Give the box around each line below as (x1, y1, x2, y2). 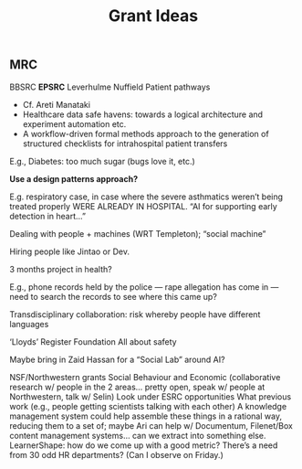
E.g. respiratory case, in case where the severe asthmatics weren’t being (9, 191, 284, 202)
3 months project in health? (9, 263, 112, 274)
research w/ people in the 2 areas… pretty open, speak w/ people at (9, 381, 266, 392)
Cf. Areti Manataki (22, 99, 91, 110)
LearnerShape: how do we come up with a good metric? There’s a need (9, 440, 278, 451)
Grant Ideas (108, 5, 199, 27)
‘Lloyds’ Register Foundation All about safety (9, 336, 177, 347)
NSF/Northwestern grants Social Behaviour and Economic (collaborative (9, 371, 281, 382)
